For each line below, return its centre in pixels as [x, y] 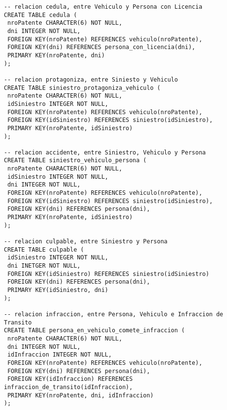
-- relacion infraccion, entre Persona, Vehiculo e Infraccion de [114, 314]
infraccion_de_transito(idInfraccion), [68, 387]
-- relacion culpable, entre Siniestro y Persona [86, 242]
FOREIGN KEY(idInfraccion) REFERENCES [70, 379]
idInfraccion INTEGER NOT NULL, [60, 355]
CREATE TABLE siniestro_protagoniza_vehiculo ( [82, 88]
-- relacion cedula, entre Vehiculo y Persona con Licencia [103, 7]
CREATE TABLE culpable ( [44, 249]
